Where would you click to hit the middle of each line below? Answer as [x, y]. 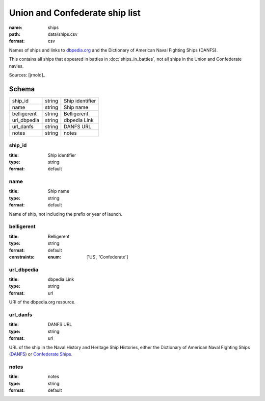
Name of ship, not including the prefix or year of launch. [66, 214]
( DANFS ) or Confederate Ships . [41, 354]
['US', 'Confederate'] [107, 257]
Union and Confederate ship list [75, 13]
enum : [54, 257]
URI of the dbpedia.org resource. [42, 302]
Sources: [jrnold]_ [27, 75]
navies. [16, 66]
